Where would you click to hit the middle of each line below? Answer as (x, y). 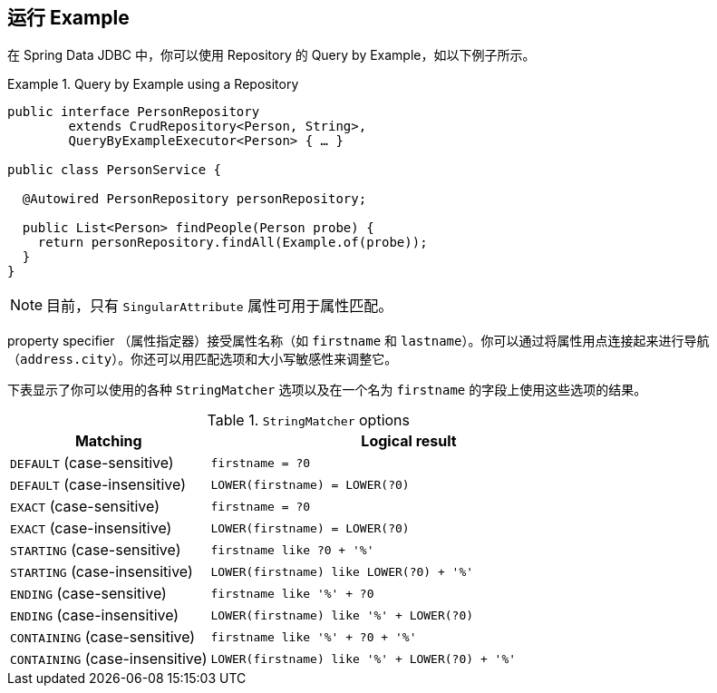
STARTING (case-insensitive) (102, 572)
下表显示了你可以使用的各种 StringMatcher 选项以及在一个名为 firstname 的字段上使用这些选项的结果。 (327, 390)
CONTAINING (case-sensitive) (103, 637)
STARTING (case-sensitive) (96, 550)
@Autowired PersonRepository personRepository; (194, 199)
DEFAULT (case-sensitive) (92, 463)
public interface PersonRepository (134, 112)
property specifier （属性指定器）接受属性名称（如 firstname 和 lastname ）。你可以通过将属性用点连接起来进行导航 (358, 341)
